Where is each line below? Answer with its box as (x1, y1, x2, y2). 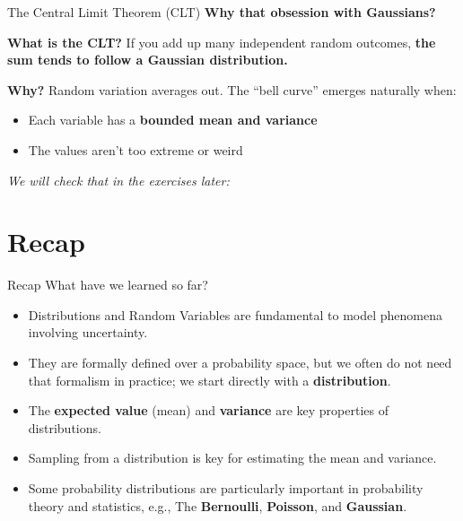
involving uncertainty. (28, 323, 148, 342)
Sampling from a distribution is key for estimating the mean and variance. (28, 448, 437, 467)
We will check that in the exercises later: (7, 170, 230, 189)
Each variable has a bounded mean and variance (28, 110, 318, 129)
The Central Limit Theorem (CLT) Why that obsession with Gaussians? (7, 3, 436, 21)
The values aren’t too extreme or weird (28, 140, 243, 159)
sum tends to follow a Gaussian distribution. (7, 50, 288, 69)
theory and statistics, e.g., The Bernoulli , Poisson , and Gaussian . (28, 496, 407, 515)
